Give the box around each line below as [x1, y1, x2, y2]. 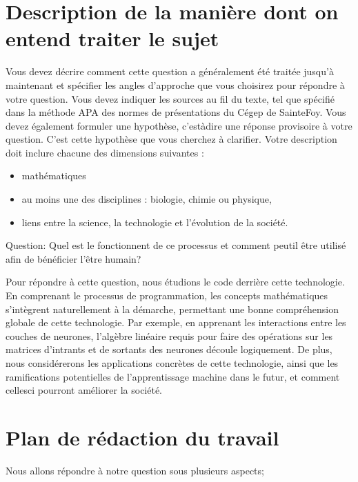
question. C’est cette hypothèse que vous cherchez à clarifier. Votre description [6, 132, 337, 146]
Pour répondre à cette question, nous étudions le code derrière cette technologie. [6, 274, 345, 289]
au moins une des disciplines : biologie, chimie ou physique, [21, 192, 272, 206]
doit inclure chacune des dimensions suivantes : [6, 145, 204, 159]
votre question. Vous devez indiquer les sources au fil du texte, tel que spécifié [6, 91, 335, 106]
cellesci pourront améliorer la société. [6, 383, 163, 397]
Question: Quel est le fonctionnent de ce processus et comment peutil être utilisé [6, 238, 346, 252]
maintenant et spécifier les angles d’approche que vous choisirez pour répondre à [6, 77, 345, 92]
